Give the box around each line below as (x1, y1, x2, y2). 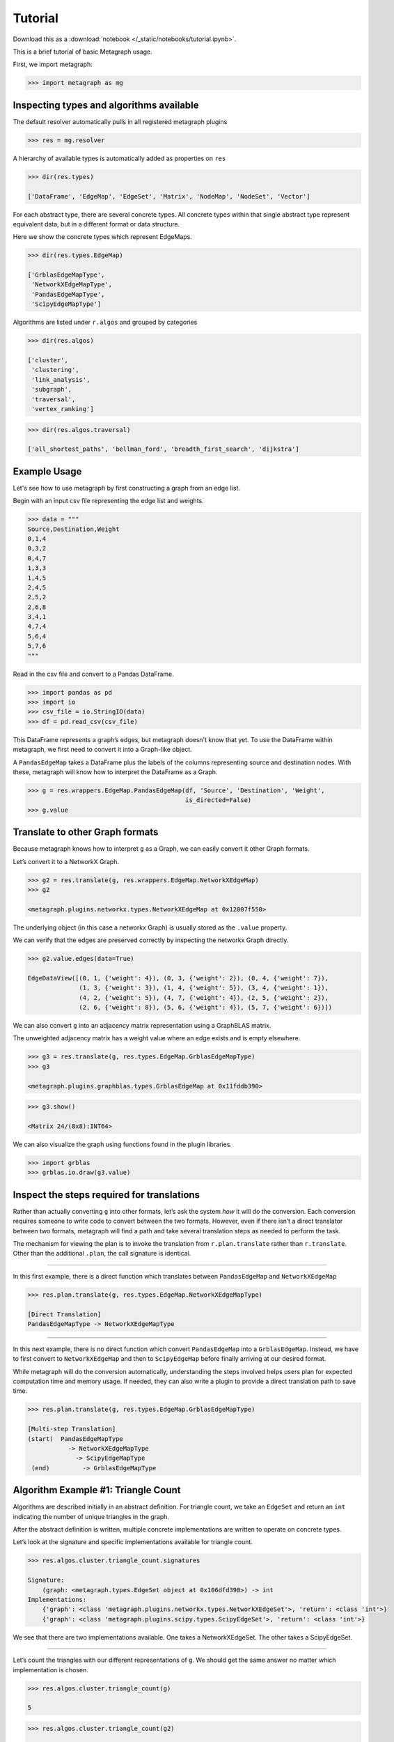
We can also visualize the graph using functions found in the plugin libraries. (13, 1140, 233, 1148)
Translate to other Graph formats (13, 826, 159, 838)
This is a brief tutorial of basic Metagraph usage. (13, 47, 152, 56)
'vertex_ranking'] (31, 405, 94, 413)
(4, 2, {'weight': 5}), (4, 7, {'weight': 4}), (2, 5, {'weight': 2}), (79, 994, 329, 1001)
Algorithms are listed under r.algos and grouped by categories (13, 318, 198, 327)
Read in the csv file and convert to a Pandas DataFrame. (13, 670, 174, 678)
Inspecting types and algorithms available (13, 99, 199, 111)
